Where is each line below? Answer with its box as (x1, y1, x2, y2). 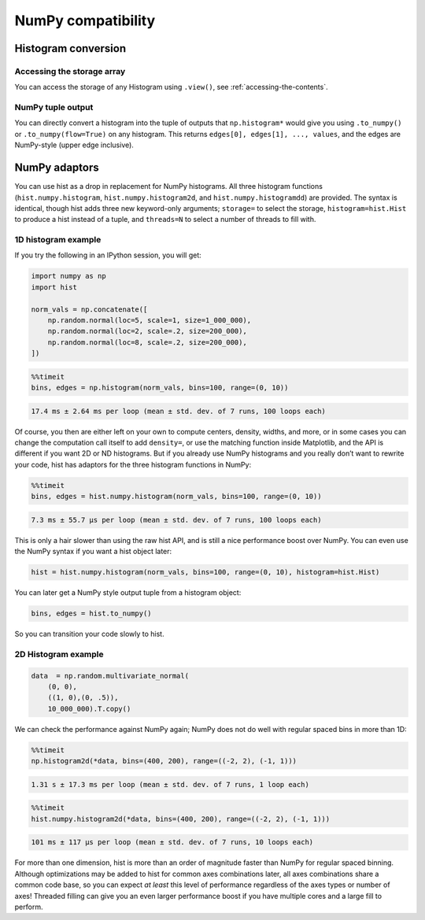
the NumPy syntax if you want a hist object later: (14, 547, 172, 556)
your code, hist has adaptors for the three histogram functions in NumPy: (14, 460, 252, 469)
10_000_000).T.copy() (47, 704, 131, 713)
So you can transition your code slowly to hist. (14, 630, 164, 639)
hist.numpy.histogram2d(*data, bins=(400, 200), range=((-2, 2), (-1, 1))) (31, 815, 331, 823)
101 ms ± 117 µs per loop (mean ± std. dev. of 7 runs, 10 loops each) (31, 838, 314, 847)
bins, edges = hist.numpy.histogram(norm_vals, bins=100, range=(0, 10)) (31, 492, 322, 501)
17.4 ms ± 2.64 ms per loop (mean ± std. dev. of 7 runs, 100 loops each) (31, 406, 327, 416)
